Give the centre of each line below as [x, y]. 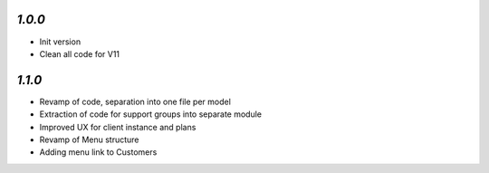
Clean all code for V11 [80, 53]
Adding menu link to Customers [98, 152]
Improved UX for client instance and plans [118, 127]
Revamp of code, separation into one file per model [135, 101]
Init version [60, 42]
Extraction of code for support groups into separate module [151, 114]
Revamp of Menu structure [89, 139]
